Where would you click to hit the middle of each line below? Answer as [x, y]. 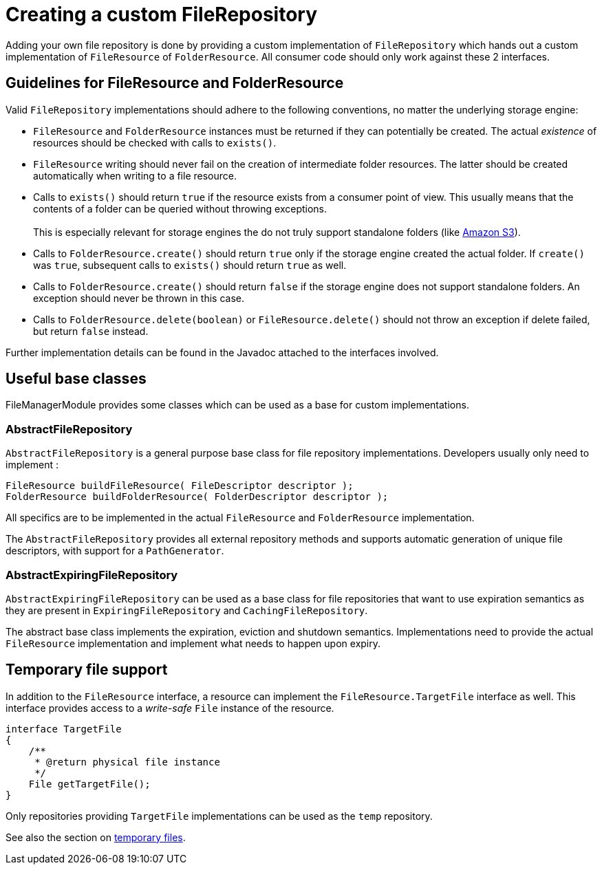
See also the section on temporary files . [96, 837]
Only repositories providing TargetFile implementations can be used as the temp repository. [219, 816]
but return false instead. [91, 331]
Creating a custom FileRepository [162, 14]
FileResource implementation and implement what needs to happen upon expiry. [193, 643]
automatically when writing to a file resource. [135, 175]
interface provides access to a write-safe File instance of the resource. [170, 708]
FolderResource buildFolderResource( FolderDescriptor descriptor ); [197, 497]
